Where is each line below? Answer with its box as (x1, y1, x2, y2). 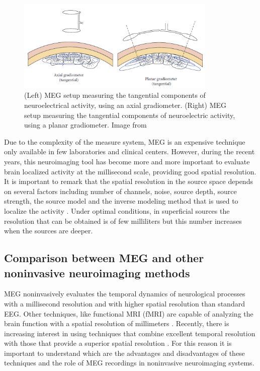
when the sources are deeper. (4, 225, 93, 236)
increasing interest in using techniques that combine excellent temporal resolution (4, 328, 255, 338)
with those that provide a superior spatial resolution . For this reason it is (4, 338, 232, 348)
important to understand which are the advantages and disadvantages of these (4, 347, 245, 358)
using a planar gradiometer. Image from (24, 119, 147, 130)
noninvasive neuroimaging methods (4, 265, 190, 280)
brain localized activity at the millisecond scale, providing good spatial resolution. (4, 166, 256, 176)
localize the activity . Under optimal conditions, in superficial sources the (4, 205, 230, 216)
